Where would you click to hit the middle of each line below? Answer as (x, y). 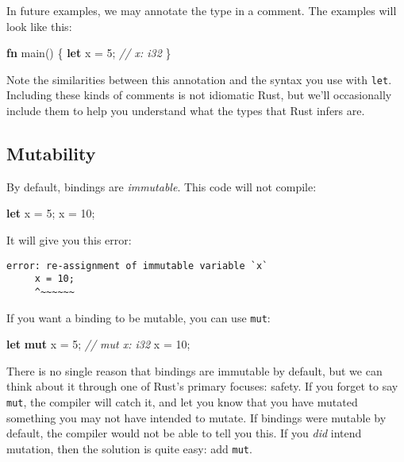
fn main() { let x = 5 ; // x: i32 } (89, 53)
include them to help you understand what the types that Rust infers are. (186, 111)
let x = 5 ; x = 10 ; (51, 213)
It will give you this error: (69, 240)
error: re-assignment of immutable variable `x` (137, 266)
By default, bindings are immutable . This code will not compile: (162, 186)
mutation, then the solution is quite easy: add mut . (129, 448)
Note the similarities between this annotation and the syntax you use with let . (199, 79)
